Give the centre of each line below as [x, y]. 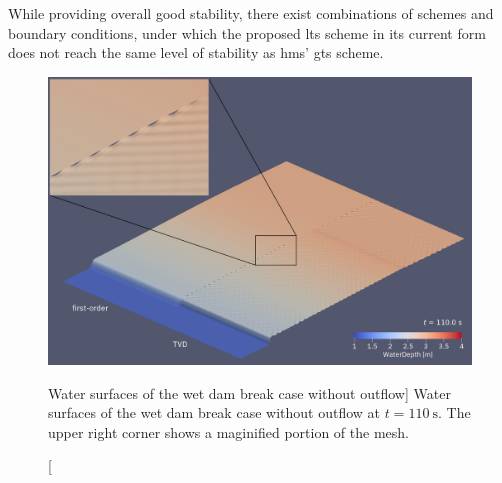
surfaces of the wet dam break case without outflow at [214, 412]
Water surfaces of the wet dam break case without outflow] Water [249, 392]
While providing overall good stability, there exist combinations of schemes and [251, 13]
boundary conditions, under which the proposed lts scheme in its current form [247, 32]
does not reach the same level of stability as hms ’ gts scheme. [196, 52]
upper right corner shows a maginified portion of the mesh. [228, 431]
